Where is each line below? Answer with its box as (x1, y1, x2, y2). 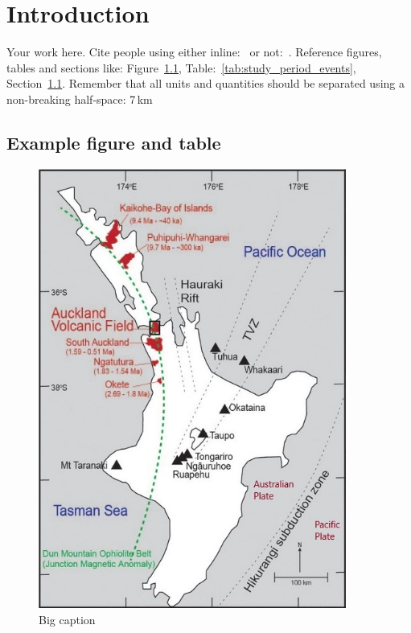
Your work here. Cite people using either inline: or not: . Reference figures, (6, 43, 382, 60)
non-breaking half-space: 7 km (6, 90, 153, 107)
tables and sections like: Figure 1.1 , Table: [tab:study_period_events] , (6, 59, 356, 76)
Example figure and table (6, 129, 221, 154)
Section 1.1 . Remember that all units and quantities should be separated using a (6, 75, 405, 92)
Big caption (39, 610, 96, 627)
